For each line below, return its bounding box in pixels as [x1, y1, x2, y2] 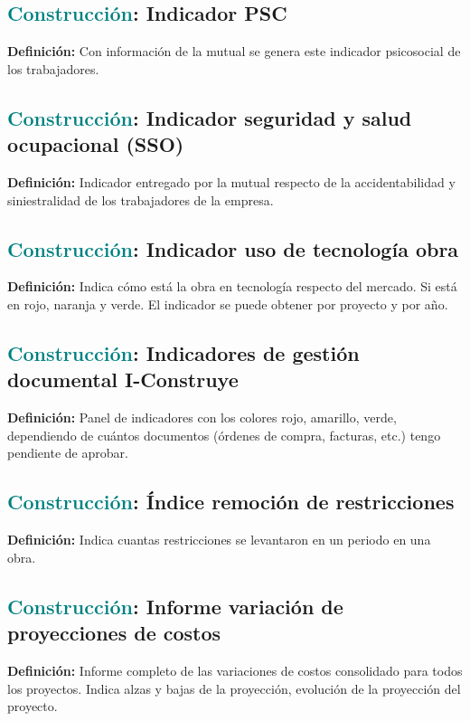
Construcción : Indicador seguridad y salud [7, 103, 412, 131]
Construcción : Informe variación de [7, 592, 343, 620]
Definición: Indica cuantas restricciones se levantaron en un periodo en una [7, 530, 431, 549]
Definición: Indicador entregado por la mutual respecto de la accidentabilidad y [7, 172, 456, 191]
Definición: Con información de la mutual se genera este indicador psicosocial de [7, 42, 461, 61]
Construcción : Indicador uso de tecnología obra [7, 234, 459, 262]
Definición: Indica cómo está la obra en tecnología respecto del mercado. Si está [7, 277, 457, 296]
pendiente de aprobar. [7, 443, 128, 462]
